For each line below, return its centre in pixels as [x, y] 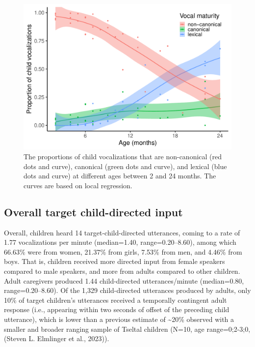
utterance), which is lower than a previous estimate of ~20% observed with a [119, 319]
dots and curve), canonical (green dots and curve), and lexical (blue [125, 166]
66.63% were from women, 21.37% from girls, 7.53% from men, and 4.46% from [123, 251]
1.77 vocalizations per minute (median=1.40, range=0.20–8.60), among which [120, 242]
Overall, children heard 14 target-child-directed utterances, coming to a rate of [122, 232]
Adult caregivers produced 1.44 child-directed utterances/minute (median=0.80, [124, 280]
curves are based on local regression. [78, 185]
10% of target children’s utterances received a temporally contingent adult [115, 300]
